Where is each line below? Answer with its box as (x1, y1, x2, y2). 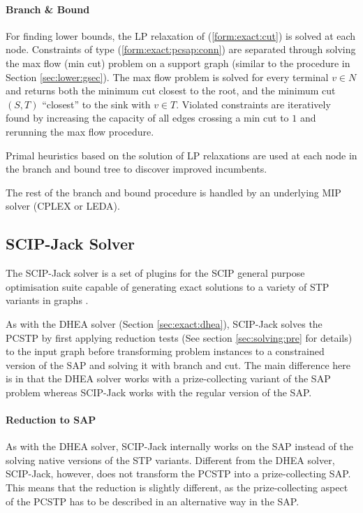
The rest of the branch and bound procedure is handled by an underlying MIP (6, 185, 341, 199)
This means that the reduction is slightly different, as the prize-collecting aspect (6, 480, 348, 495)
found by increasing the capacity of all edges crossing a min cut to (6, 110, 289, 125)
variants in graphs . (6, 293, 89, 308)
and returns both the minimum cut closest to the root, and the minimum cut (6, 83, 336, 98)
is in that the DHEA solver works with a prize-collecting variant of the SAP (6, 371, 331, 386)
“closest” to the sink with (42, 96, 151, 111)
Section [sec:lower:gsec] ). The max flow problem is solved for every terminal (6, 69, 329, 84)
